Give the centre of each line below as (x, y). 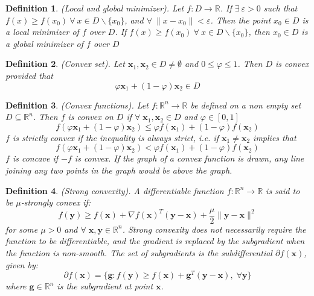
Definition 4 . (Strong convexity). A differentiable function (115, 190)
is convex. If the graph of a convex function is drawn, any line (189, 158)
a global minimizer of (45, 43)
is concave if (35, 158)
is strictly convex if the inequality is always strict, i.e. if (116, 137)
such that (280, 8)
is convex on (91, 117)
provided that (29, 75)
